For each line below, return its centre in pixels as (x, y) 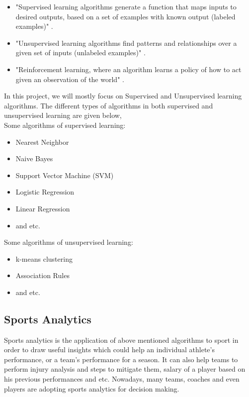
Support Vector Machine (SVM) (65, 175)
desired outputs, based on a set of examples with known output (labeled (125, 16)
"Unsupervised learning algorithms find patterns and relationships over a (126, 43)
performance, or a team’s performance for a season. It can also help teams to (121, 359)
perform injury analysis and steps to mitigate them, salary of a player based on (125, 369)
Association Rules (42, 275)
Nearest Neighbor (42, 142)
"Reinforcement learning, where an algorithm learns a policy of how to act (128, 69)
